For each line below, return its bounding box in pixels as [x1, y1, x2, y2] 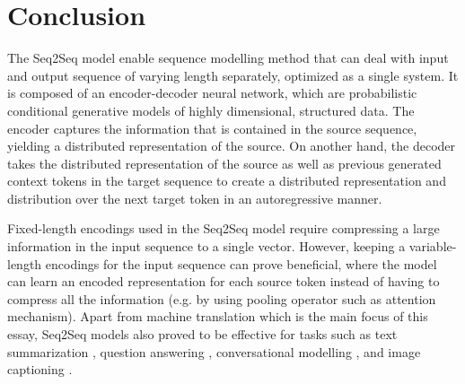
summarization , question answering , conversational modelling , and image [7, 342, 421, 361]
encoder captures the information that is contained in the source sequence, [7, 118, 417, 137]
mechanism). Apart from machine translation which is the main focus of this [7, 307, 428, 326]
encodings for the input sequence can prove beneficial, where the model [45, 254, 437, 273]
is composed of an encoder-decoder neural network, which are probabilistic [7, 83, 417, 102]
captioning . [7, 360, 73, 379]
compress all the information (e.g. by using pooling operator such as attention [7, 289, 436, 308]
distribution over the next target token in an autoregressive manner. [7, 188, 382, 207]
